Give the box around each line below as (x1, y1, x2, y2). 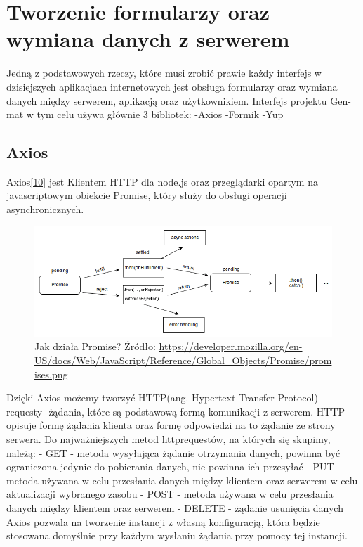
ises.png (34, 366, 68, 381)
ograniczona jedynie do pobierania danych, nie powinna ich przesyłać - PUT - (6, 459, 341, 474)
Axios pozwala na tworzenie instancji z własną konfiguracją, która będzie (6, 514, 320, 529)
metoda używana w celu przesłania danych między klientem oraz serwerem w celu (6, 472, 358, 487)
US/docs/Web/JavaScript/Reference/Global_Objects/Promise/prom (34, 353, 332, 368)
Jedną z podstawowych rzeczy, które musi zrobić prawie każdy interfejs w (6, 65, 322, 80)
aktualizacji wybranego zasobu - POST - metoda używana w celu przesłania (6, 487, 334, 501)
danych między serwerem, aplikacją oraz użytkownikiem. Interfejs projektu (6, 93, 327, 108)
